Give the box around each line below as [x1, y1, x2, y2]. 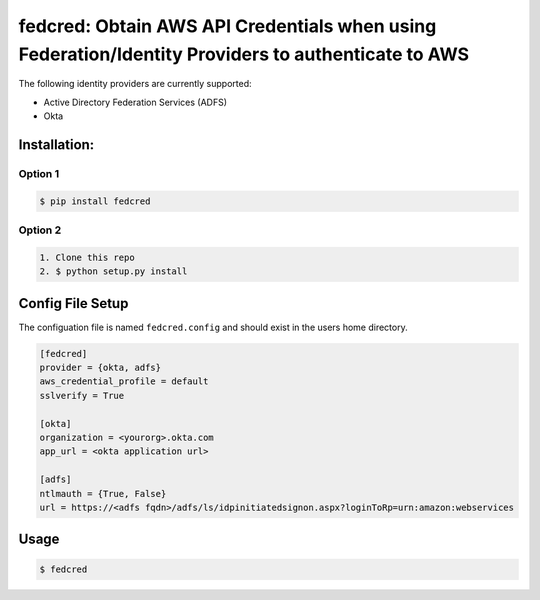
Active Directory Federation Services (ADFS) [43, 96, 228, 108]
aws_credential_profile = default [39, 376, 209, 387]
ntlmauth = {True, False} [39, 488, 167, 499]
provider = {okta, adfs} [39, 362, 162, 374]
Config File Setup [18, 295, 129, 312]
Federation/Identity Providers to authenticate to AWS [18, 43, 470, 65]
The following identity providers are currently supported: [18, 78, 252, 90]
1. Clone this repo [39, 251, 135, 263]
